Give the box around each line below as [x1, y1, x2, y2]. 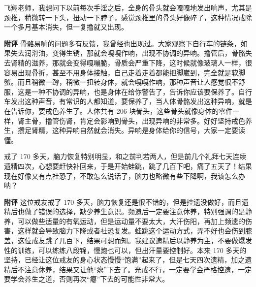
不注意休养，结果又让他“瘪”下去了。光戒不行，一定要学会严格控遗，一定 [17, 264, 252, 274]
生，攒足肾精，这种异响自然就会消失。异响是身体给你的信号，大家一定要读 [4, 125, 245, 135]
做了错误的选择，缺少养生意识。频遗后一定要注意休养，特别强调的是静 [24, 206, 252, 217]
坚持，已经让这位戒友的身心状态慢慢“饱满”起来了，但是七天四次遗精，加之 [4, 255, 245, 265]
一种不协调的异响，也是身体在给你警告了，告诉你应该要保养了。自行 [31, 86, 252, 96]
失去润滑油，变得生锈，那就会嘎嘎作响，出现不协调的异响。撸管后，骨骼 [10, 48, 245, 58]
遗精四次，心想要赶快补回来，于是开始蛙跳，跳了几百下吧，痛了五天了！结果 [4, 160, 252, 171]
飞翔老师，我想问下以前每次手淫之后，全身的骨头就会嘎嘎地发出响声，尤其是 [4, 2, 252, 12]
